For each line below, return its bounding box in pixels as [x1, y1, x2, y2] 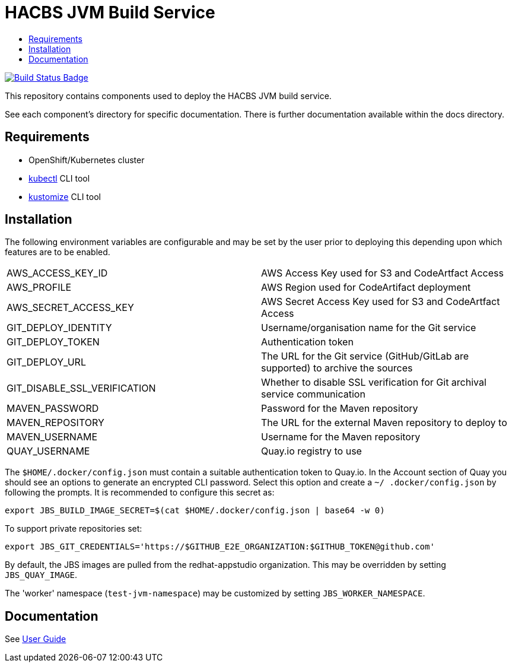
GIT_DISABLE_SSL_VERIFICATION [7, 382, 156, 395]
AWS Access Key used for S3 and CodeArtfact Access [261, 267, 504, 279]
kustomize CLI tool [28, 191, 101, 202]
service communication [261, 388, 365, 401]
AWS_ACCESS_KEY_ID [7, 267, 108, 279]
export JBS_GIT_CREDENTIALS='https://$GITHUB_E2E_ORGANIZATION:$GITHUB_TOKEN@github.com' [5, 542, 435, 552]
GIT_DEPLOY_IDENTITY [7, 322, 112, 334]
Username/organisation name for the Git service [261, 322, 476, 334]
